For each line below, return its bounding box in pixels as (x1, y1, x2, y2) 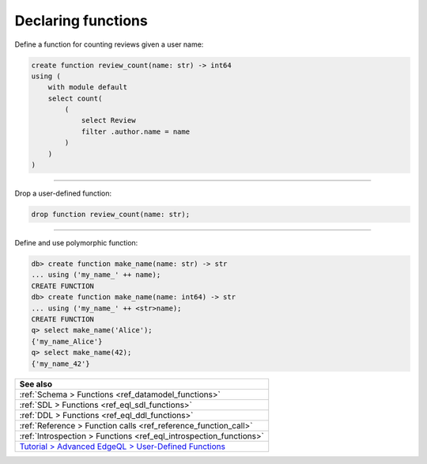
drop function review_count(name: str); (31, 210, 190, 219)
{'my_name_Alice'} (31, 337, 103, 346)
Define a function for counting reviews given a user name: (14, 40, 204, 49)
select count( (47, 93, 103, 103)
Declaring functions (14, 12, 148, 29)
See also (19, 378, 53, 390)
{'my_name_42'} (31, 359, 90, 368)
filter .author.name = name (81, 127, 190, 136)
